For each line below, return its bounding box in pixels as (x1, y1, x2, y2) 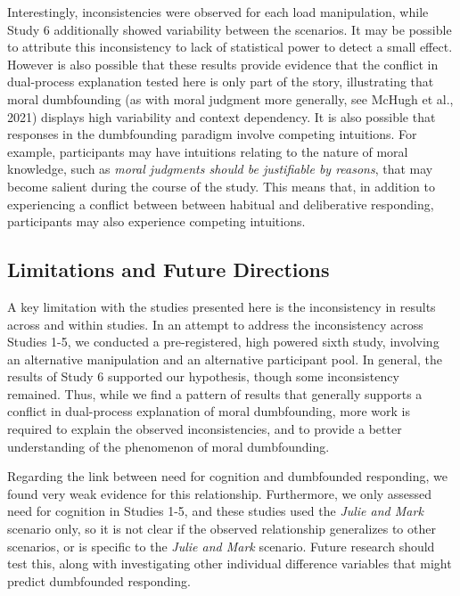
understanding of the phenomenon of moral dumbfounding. (7, 437, 330, 455)
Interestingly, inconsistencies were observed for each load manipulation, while (7, 3, 429, 20)
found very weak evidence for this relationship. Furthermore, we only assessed (7, 484, 432, 502)
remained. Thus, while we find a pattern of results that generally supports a (7, 384, 423, 403)
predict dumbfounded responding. (7, 571, 191, 590)
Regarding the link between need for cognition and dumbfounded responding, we (7, 467, 448, 486)
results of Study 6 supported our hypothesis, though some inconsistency (7, 367, 399, 386)
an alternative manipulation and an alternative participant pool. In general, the (7, 349, 442, 368)
